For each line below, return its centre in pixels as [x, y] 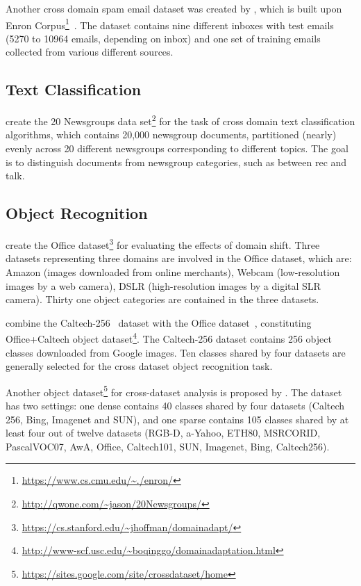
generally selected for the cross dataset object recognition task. [139, 366]
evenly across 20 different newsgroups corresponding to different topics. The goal [177, 148]
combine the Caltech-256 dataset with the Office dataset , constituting [159, 322]
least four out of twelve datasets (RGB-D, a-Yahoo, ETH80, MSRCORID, [163, 433]
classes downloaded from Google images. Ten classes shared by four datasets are [176, 352]
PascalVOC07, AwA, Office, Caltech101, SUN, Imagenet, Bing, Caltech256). [168, 446]
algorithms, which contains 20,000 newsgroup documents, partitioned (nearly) [171, 135]
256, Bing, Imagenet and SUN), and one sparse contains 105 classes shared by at [177, 419]
